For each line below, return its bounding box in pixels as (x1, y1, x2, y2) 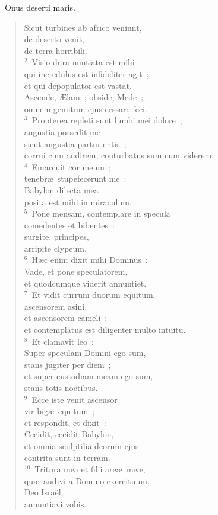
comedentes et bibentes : (24, 218, 115, 231)
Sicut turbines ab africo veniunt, (24, 21, 142, 33)
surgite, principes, (24, 230, 89, 243)
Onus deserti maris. (4, 1, 75, 13)
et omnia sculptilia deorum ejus (24, 439, 139, 452)
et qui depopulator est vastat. (24, 79, 132, 91)
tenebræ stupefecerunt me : (24, 172, 127, 185)
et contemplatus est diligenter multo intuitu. (24, 323, 186, 336)
